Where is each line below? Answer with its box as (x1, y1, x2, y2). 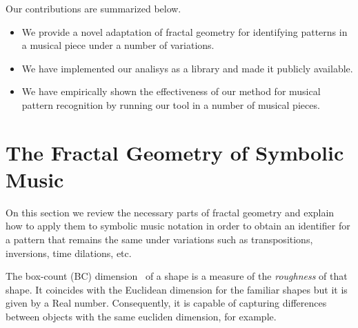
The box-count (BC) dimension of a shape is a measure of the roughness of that (6, 269, 348, 283)
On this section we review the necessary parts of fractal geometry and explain (6, 205, 335, 219)
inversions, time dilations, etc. (6, 245, 132, 260)
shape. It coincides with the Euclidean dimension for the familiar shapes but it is (6, 282, 348, 296)
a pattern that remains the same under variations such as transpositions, (6, 232, 313, 247)
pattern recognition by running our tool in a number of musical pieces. (21, 97, 320, 112)
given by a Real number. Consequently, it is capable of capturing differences (6, 296, 327, 310)
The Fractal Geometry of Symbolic (6, 138, 344, 166)
